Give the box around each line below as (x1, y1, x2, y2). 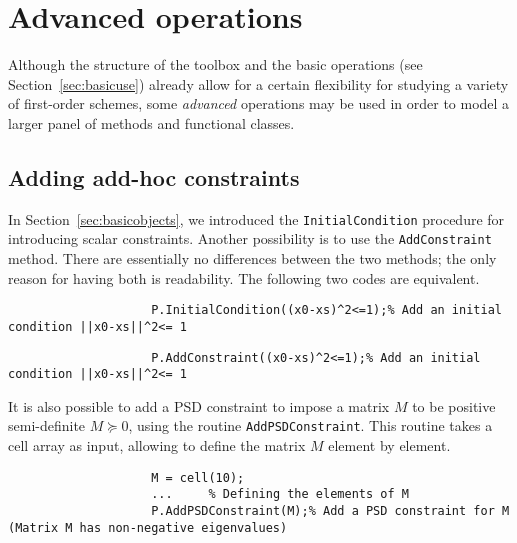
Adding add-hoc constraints (8, 161, 300, 192)
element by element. (328, 435, 451, 456)
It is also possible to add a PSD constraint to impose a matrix (8, 395, 390, 416)
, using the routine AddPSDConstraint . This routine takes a (128, 415, 493, 436)
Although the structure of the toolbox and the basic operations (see (8, 54, 423, 75)
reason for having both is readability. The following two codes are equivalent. (8, 267, 480, 288)
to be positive (412, 395, 496, 416)
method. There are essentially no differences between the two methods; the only (8, 248, 497, 269)
